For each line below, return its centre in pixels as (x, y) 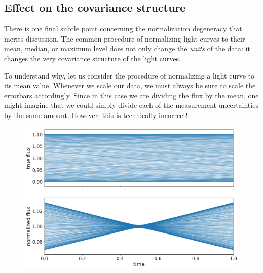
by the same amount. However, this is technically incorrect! (96, 115)
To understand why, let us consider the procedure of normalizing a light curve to (129, 75)
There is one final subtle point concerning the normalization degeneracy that (123, 29)
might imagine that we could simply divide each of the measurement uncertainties (131, 105)
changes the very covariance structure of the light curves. (92, 58)
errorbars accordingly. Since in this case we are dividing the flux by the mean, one (131, 95)
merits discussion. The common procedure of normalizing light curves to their (125, 38)
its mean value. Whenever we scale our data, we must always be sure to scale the (130, 85)
